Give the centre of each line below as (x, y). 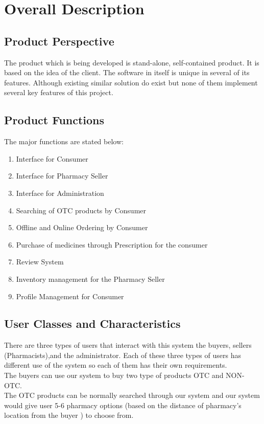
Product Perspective (59, 41)
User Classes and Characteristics (92, 323)
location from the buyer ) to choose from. (69, 415)
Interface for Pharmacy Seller (62, 176)
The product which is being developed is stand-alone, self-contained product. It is (132, 62)
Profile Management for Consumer (70, 296)
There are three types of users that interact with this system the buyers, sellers (128, 345)
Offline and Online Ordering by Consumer (82, 227)
